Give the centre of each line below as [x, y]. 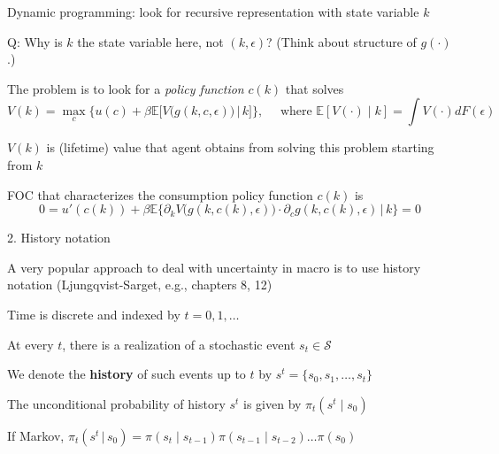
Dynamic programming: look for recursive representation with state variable [213, 12]
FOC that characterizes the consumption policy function [160, 194]
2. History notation [59, 238]
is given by [273, 403]
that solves [315, 88]
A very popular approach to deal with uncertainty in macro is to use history [214, 267]
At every [31, 344]
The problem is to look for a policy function [126, 88]
